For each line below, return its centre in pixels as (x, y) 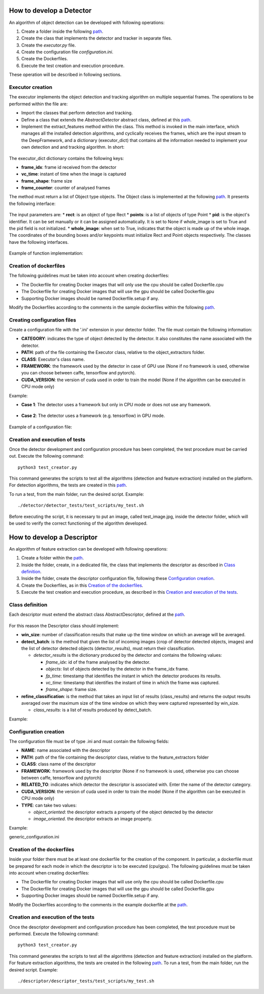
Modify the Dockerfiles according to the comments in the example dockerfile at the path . (98, 904)
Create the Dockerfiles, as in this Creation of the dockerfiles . (82, 585)
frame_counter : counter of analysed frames (66, 188)
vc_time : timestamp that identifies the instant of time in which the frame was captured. (133, 682)
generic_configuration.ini (34, 837)
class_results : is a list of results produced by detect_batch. (93, 710)
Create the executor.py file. (48, 45)
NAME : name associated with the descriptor (66, 750)
